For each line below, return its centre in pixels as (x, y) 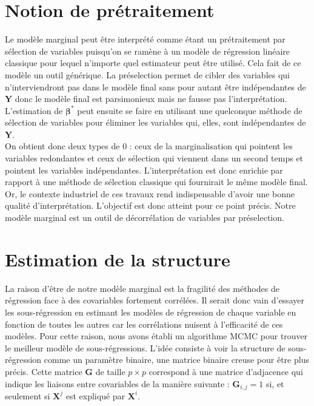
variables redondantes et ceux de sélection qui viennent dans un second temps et (154, 158)
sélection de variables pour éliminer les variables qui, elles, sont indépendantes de (155, 122)
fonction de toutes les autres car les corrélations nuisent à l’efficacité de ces (144, 324)
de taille (110, 371)
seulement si (28, 395)
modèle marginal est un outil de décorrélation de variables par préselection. (145, 218)
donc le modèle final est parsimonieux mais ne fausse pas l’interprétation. (151, 99)
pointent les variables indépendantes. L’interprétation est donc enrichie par (144, 170)
